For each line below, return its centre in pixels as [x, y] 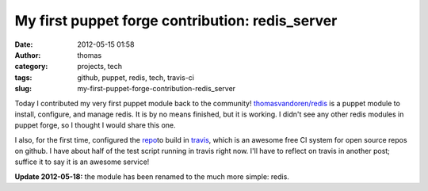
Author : [28, 55]
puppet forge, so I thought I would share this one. [95, 125]
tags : [23, 77]
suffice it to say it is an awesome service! [82, 162]
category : [31, 67]
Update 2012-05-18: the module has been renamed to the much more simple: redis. [152, 176]
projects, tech [100, 67]
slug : [23, 89]
